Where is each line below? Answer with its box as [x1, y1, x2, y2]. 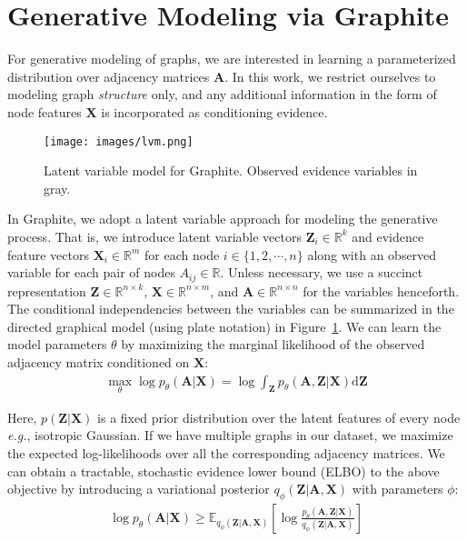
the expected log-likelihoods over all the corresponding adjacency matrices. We [7, 443, 445, 462]
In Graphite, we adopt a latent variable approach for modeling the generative [7, 209, 438, 228]
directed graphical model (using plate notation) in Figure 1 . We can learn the [7, 316, 442, 336]
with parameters [352, 479, 443, 498]
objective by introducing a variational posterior [7, 479, 270, 498]
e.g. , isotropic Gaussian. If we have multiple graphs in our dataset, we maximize [7, 426, 453, 445]
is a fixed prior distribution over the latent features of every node [97, 407, 461, 426]
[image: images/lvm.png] [44, 135, 194, 148]
